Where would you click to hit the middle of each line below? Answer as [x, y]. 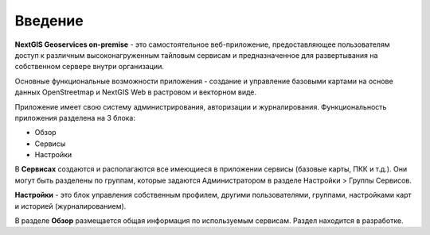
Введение [49, 21]
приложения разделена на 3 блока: [75, 118]
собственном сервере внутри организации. [90, 67]
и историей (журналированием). [70, 206]
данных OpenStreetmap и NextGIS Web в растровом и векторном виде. [136, 92]
